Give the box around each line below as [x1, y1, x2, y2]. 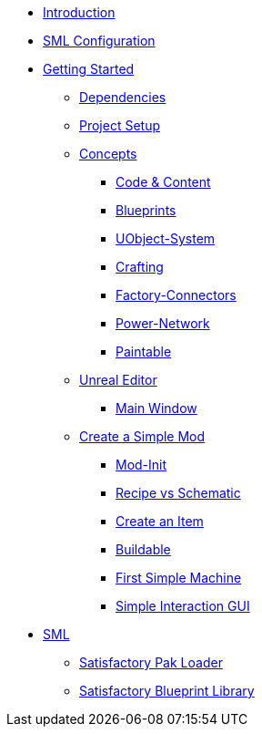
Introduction [43, 5, 116, 20]
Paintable [116, 344, 172, 359]
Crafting [116, 259, 164, 274]
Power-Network [116, 315, 210, 331]
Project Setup [79, 118, 161, 133]
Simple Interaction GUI [116, 598, 250, 614]
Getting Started [43, 61, 135, 77]
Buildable [116, 542, 171, 557]
